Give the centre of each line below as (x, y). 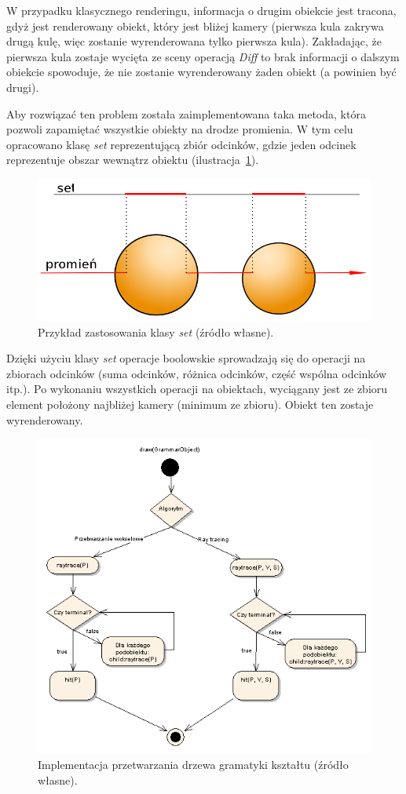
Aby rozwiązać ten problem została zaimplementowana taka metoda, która (186, 113)
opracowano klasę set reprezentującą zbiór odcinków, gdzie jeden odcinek (181, 144)
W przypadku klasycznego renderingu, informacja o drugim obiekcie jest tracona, (201, 10)
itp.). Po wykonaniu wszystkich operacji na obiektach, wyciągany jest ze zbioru (197, 389)
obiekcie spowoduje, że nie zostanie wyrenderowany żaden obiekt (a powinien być (201, 72)
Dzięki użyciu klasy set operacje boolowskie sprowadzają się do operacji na (186, 358)
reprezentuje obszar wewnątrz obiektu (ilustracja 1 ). (133, 160)
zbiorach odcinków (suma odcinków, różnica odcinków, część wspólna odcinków (197, 373)
